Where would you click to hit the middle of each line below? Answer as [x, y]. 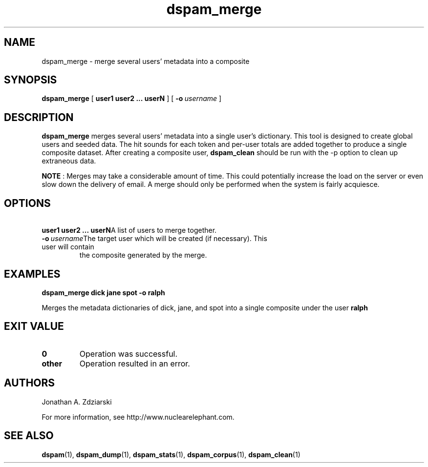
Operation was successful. [128, 354]
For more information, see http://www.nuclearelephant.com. [138, 417]
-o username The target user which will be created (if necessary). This [154, 239]
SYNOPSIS [31, 80]
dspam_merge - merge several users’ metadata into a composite [146, 61]
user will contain [68, 247]
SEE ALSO [29, 436]
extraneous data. [69, 161]
